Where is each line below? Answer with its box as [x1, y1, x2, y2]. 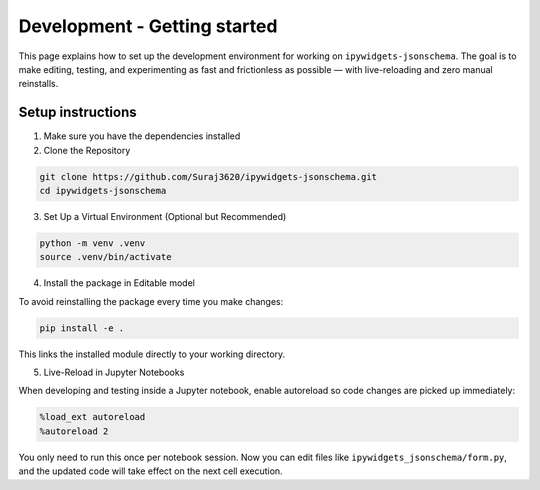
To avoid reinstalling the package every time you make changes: [18, 295, 284, 307]
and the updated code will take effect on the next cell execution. [18, 465, 284, 477]
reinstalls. [18, 78, 59, 90]
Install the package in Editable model [43, 277, 195, 289]
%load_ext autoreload [39, 411, 146, 423]
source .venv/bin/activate [39, 251, 172, 263]
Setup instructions [18, 104, 137, 121]
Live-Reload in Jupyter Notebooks [43, 366, 185, 379]
